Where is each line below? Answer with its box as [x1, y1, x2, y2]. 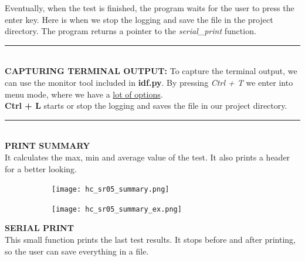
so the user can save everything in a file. [5, 245, 149, 257]
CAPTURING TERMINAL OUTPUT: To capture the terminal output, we [5, 65, 297, 77]
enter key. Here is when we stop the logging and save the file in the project [5, 13, 273, 25]
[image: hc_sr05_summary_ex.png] [52, 205, 182, 213]
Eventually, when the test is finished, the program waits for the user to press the [5, 2, 294, 14]
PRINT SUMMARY [5, 139, 90, 152]
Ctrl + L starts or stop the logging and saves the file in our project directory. [5, 99, 287, 112]
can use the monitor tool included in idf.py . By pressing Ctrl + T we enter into [5, 76, 293, 88]
